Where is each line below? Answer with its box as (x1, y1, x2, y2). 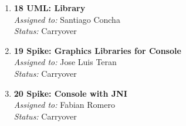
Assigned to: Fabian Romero (13, 98, 115, 111)
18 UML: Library (13, 2, 86, 13)
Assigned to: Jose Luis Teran (13, 56, 117, 68)
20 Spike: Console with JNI (13, 87, 127, 99)
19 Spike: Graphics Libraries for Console (13, 44, 181, 56)
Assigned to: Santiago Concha (13, 13, 120, 25)
